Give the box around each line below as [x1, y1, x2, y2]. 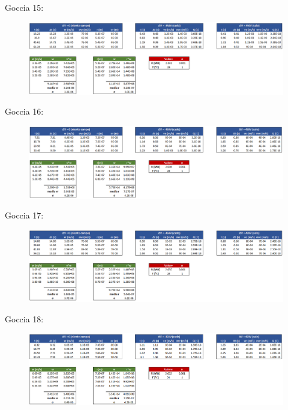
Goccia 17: [5, 209, 44, 222]
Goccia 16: [5, 105, 44, 118]
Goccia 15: [5, 1, 44, 13]
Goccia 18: [5, 312, 44, 325]
